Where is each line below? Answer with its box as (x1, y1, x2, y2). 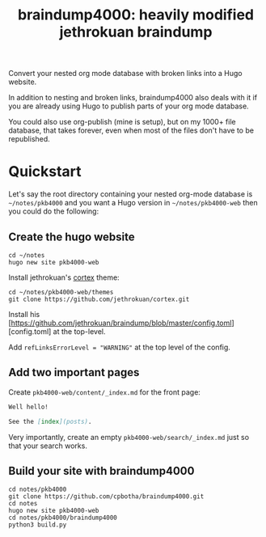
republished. (8, 134, 50, 144)
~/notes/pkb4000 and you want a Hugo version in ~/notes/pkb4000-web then (8, 198, 258, 208)
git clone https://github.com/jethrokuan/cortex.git (8, 295, 190, 303)
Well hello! (8, 403, 49, 411)
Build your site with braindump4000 (8, 463, 195, 478)
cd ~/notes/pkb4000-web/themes (8, 288, 114, 296)
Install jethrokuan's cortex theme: (8, 273, 120, 282)
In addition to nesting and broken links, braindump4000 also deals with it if (8, 93, 257, 103)
